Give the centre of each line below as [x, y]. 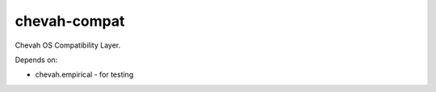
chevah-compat [70, 21]
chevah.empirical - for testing [84, 75]
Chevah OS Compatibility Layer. [68, 45]
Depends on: [36, 60]
